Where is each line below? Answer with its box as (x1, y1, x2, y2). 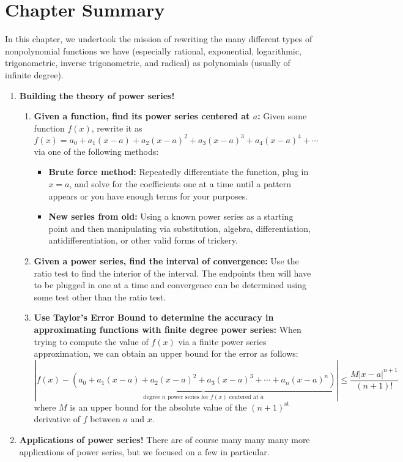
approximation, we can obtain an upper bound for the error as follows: (34, 347, 298, 360)
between (90, 412, 120, 425)
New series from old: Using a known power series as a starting (48, 210, 294, 223)
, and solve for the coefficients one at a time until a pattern (69, 177, 292, 190)
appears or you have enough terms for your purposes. (48, 189, 248, 202)
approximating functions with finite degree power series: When (34, 322, 301, 335)
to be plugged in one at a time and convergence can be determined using (34, 278, 307, 291)
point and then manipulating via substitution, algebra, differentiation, (48, 222, 311, 234)
